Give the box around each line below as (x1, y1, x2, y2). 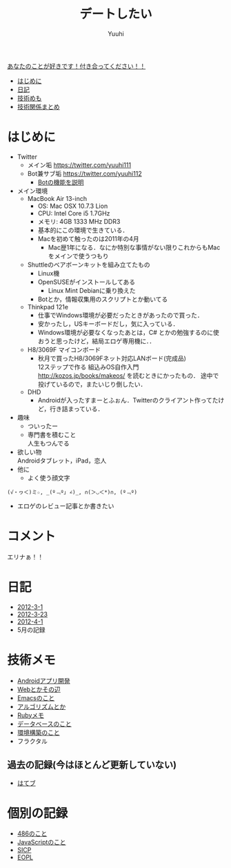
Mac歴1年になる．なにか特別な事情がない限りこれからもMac (48, 243, 221, 251)
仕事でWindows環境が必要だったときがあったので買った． (37, 311, 203, 319)
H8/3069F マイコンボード (27, 345, 101, 354)
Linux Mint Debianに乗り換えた (48, 286, 136, 294)
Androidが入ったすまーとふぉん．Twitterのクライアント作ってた (37, 396, 219, 404)
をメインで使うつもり (48, 251, 109, 260)
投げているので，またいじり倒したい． (37, 380, 147, 388)
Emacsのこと (17, 693, 55, 702)
